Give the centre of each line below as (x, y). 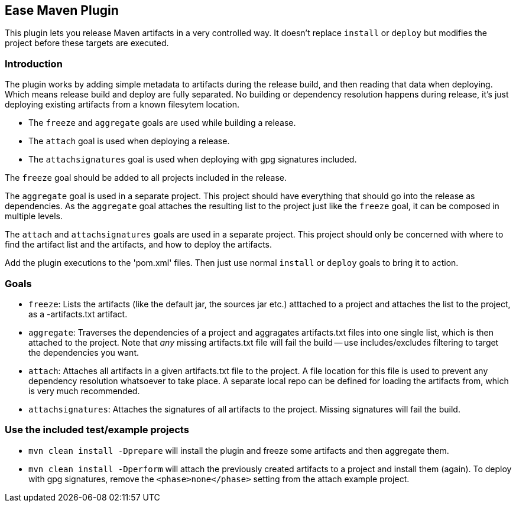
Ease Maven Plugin (62, 10)
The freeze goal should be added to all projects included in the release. (146, 178)
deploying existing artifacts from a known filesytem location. (122, 105)
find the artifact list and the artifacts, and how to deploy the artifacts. (139, 245)
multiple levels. (34, 216)
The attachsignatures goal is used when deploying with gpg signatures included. (193, 160)
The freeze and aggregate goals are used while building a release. (162, 123)
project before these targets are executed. (87, 43)
